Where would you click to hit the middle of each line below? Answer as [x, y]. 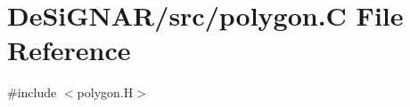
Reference [69, 50]
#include [32, 92]
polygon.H [105, 92]
